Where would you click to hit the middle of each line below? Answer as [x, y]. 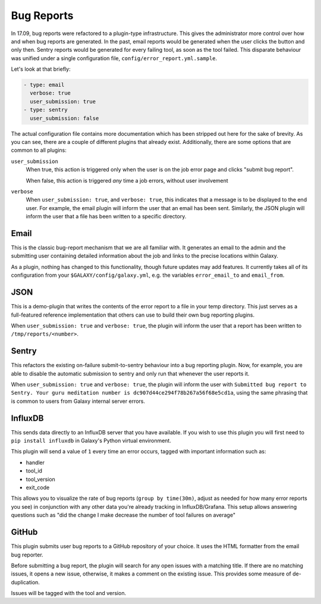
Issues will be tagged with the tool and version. [69, 593]
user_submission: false [64, 118]
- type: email [44, 85]
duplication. [25, 582]
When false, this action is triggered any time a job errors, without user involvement [127, 180]
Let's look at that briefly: [41, 69]
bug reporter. [27, 555]
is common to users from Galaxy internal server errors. [78, 401]
